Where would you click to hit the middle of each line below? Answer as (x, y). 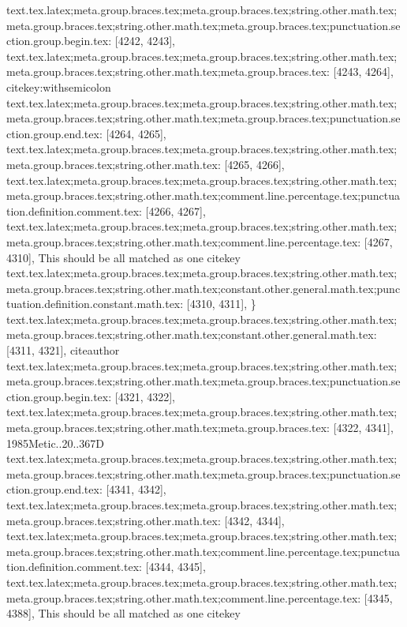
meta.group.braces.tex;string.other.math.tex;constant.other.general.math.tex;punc (203, 288)
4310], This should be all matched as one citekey (123, 257)
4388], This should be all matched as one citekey (123, 613)
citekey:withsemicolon (59, 86)
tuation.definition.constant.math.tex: (95, 304)
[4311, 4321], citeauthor (63, 350)
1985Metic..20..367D (55, 443)
